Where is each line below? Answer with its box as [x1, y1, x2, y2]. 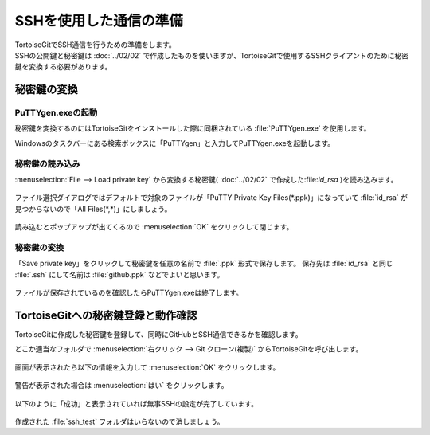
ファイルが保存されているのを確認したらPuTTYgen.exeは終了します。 [14, 288, 243, 298]
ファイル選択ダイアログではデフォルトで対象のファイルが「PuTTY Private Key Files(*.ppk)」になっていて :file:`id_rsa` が [14, 193, 408, 202]
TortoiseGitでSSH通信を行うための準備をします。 [14, 40, 176, 49]
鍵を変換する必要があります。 [14, 62, 112, 72]
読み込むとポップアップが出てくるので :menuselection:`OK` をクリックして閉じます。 [14, 222, 294, 232]
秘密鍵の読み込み [14, 158, 80, 169]
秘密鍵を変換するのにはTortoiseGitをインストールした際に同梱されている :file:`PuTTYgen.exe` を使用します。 [14, 123, 371, 133]
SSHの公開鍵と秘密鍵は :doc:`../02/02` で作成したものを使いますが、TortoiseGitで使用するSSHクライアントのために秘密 [14, 50, 409, 60]
